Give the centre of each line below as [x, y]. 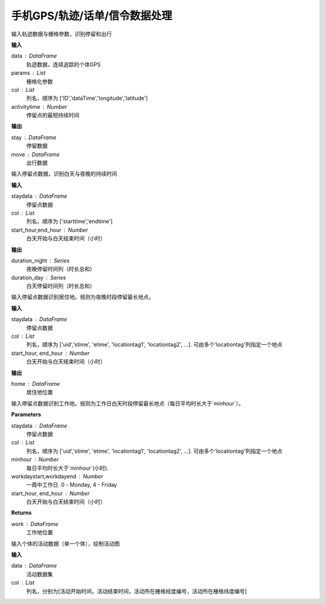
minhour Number [35, 459]
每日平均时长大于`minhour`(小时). [67, 468]
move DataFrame [35, 154]
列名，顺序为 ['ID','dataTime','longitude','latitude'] [87, 98]
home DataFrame [36, 384]
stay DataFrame [34, 137]
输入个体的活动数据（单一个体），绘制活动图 [66, 544]
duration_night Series [40, 261]
